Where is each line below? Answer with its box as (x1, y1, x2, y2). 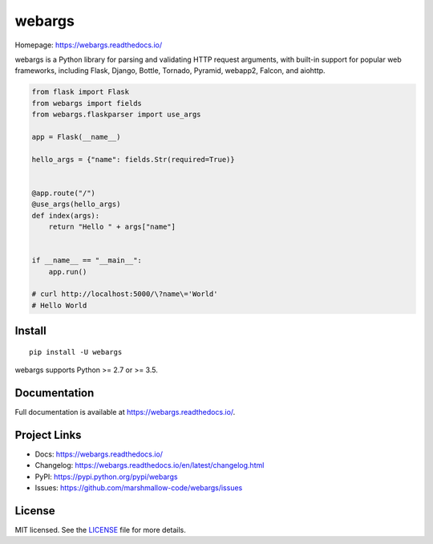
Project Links (14, 428, 82, 441)
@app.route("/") (31, 189, 96, 197)
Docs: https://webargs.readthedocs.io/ (34, 449, 164, 459)
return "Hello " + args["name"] (48, 222, 176, 231)
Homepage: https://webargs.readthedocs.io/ (14, 40, 163, 50)
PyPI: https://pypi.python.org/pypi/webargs (34, 472, 178, 481)
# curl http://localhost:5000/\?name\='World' (31, 290, 218, 298)
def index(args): (31, 211, 100, 220)
